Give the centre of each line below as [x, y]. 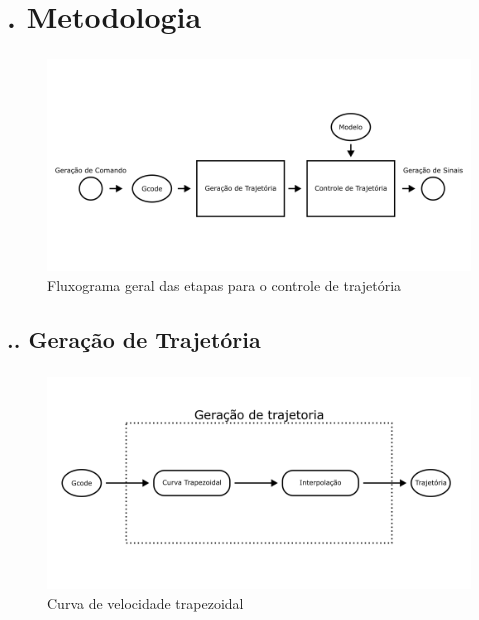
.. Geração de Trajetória [134, 338]
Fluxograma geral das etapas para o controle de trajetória [224, 284]
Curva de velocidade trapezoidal [145, 602]
